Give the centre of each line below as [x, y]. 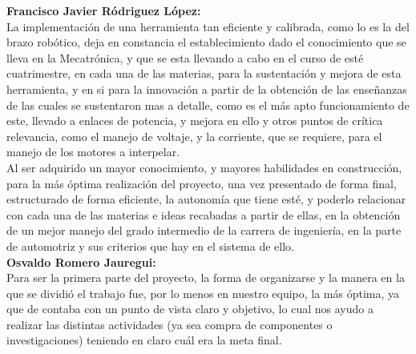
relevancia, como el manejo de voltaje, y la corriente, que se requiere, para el [194, 136]
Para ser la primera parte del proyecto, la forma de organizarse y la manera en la [206, 278]
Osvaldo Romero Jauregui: [81, 261]
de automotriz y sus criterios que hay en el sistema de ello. [151, 245]
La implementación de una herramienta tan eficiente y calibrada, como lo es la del [208, 26]
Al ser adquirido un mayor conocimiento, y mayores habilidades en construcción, [204, 167]
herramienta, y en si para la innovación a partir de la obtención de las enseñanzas [207, 88]
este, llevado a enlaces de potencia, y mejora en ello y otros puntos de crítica [195, 121]
